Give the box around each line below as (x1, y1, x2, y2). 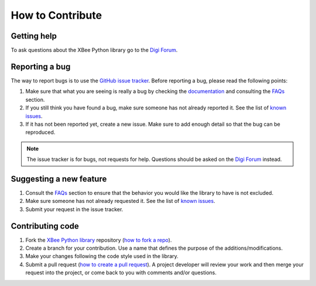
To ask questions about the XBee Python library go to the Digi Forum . (11, 47, 178, 54)
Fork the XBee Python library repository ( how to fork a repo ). (25, 236, 172, 243)
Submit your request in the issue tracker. (25, 205, 123, 213)
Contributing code (11, 221, 79, 231)
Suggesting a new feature (11, 174, 107, 184)
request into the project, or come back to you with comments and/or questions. (25, 269, 217, 276)
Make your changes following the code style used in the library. (25, 253, 178, 260)
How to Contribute (11, 9, 102, 22)
